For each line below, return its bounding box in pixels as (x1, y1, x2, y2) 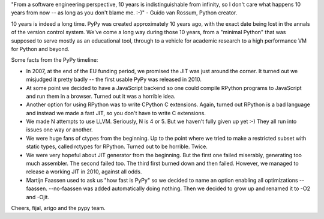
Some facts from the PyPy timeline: (11, 56, 98, 64)
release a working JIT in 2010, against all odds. (26, 168, 142, 175)
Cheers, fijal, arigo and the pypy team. (11, 204, 106, 211)
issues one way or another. (26, 126, 93, 133)
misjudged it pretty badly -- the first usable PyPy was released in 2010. (26, 76, 202, 83)
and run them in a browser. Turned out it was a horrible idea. (26, 92, 176, 100)
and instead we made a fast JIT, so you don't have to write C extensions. (26, 109, 206, 116)
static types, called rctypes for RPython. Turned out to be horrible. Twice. (26, 143, 208, 150)
